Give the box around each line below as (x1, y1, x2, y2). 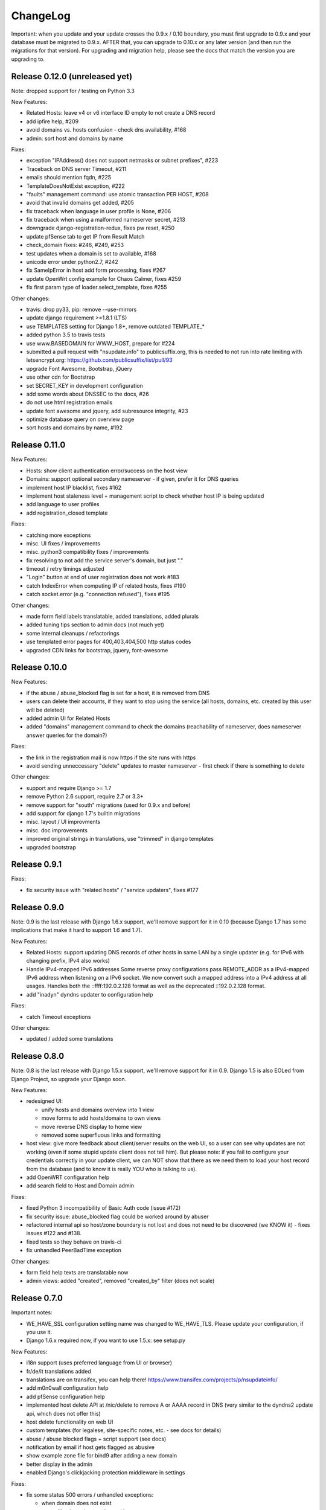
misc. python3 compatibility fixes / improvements (26, 548, 149, 556)
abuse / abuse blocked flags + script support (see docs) (26, 1435, 167, 1442)
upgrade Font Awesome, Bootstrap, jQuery (26, 365, 133, 372)
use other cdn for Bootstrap (26, 373, 95, 381)
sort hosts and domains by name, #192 (26, 424, 123, 431)
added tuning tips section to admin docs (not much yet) (26, 621, 164, 628)
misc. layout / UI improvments (26, 818, 101, 826)
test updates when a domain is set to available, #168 (26, 249, 156, 257)
